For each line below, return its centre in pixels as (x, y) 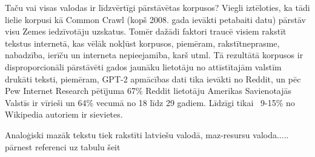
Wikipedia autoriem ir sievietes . (64, 114)
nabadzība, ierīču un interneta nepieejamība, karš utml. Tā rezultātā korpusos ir (154, 55)
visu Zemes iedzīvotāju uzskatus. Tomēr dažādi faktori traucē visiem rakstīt (146, 31)
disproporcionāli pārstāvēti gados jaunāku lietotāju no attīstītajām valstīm (143, 66)
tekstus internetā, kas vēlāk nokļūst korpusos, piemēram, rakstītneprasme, (142, 43)
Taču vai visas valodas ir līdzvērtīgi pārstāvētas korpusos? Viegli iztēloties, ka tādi (157, 7)
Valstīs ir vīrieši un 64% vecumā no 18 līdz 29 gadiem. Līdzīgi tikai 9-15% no (150, 102)
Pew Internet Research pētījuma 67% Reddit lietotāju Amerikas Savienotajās (148, 91)
